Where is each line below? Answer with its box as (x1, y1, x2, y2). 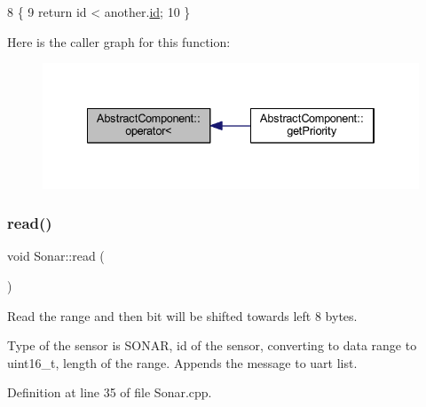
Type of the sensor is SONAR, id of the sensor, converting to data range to (7, 336, 417, 355)
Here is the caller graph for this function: (7, 32, 231, 51)
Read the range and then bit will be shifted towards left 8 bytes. (7, 306, 358, 325)
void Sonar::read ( (7, 247, 105, 265)
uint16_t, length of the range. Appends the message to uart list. (7, 353, 358, 372)
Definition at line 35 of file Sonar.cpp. (7, 383, 212, 402)
